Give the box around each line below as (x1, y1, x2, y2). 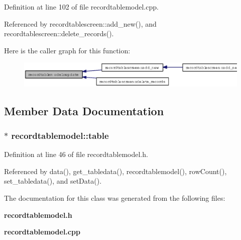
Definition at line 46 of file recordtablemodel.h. (4, 149, 148, 159)
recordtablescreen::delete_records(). (4, 28, 114, 39)
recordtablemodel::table (11, 129, 109, 141)
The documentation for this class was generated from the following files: (4, 192, 225, 203)
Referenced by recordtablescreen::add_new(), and (4, 18, 157, 29)
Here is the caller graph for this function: (4, 45, 131, 55)
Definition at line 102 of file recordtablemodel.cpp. (4, 2, 159, 12)
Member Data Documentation (4, 103, 164, 118)
